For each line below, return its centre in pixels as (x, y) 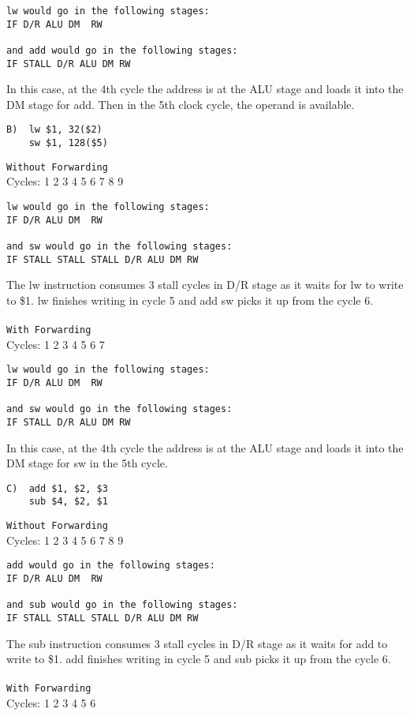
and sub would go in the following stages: (122, 605)
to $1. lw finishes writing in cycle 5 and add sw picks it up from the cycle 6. (190, 300)
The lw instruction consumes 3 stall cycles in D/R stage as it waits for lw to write (205, 285)
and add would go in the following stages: (122, 50)
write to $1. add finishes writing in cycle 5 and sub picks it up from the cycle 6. (199, 659)
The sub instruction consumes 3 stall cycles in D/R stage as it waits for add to (197, 643)
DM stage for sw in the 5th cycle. (87, 463)
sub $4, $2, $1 (68, 502)
